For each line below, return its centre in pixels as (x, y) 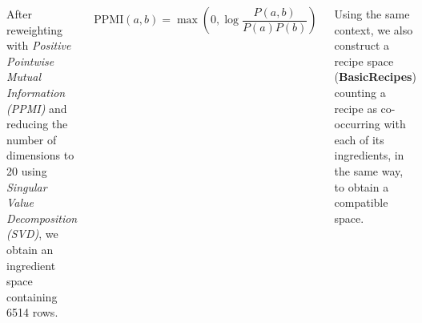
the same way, (369, 170)
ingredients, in (369, 155)
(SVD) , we (32, 234)
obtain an (30, 249)
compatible (361, 202)
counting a (360, 92)
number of (32, 139)
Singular (27, 186)
